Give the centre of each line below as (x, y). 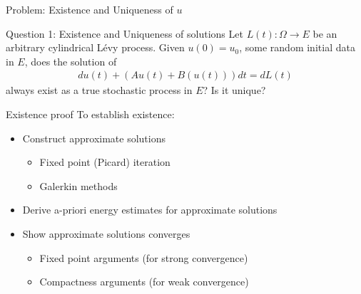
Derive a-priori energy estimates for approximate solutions (150, 210)
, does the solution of (71, 61)
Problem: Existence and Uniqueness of (90, 9)
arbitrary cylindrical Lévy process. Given (95, 47)
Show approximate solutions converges (106, 233)
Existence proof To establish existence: (90, 114)
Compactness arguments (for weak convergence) (144, 282)
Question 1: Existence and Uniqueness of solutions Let (124, 33)
